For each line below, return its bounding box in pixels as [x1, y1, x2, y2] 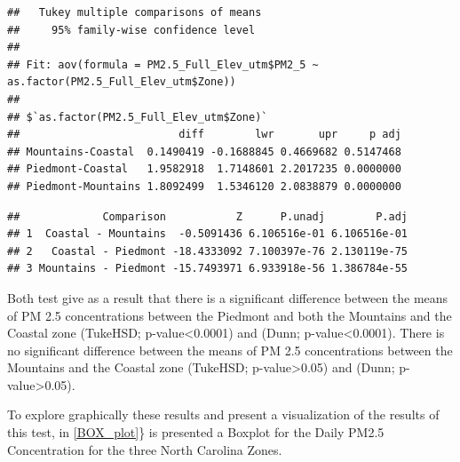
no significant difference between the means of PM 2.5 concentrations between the [7, 340, 453, 359]
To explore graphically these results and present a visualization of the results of [7, 405, 440, 424]
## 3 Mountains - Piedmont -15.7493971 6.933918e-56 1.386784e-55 [7, 262, 408, 275]
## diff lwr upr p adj [7, 128, 401, 141]
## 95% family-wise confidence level [7, 23, 256, 36]
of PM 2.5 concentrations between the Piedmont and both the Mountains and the [7, 306, 452, 324]
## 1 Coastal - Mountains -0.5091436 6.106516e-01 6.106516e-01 [7, 227, 408, 241]
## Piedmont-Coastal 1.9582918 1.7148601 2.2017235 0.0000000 [7, 163, 401, 176]
